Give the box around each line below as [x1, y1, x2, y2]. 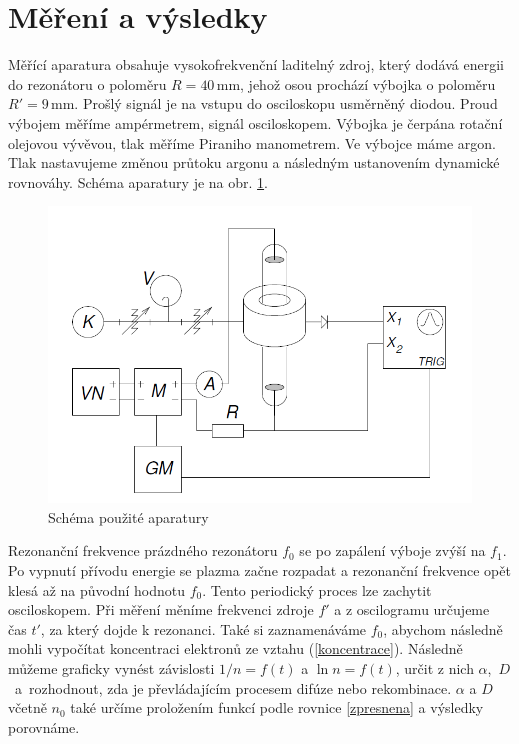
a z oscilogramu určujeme [334, 599, 490, 620]
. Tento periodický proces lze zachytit [202, 579, 432, 600]
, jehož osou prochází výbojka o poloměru [240, 73, 496, 94]
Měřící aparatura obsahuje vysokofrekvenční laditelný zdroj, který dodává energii [8, 54, 504, 75]
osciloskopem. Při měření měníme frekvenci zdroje [8, 599, 314, 620]
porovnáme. [8, 716, 80, 737]
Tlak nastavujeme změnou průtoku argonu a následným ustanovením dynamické [8, 152, 500, 173]
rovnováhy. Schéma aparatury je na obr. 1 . [8, 171, 268, 192]
